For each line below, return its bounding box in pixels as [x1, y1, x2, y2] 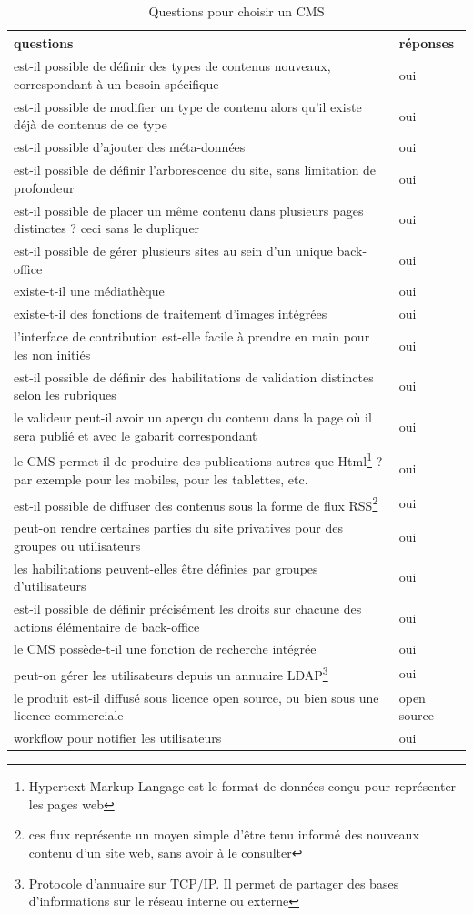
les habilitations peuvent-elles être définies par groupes [14, 558, 318, 577]
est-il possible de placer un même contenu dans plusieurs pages [14, 200, 364, 219]
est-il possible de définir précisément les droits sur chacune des [14, 598, 362, 617]
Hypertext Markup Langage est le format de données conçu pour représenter [28, 777, 457, 796]
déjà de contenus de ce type [14, 115, 167, 134]
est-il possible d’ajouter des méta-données [14, 137, 246, 157]
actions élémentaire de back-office [14, 616, 200, 635]
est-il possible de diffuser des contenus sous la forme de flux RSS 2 [14, 493, 378, 514]
